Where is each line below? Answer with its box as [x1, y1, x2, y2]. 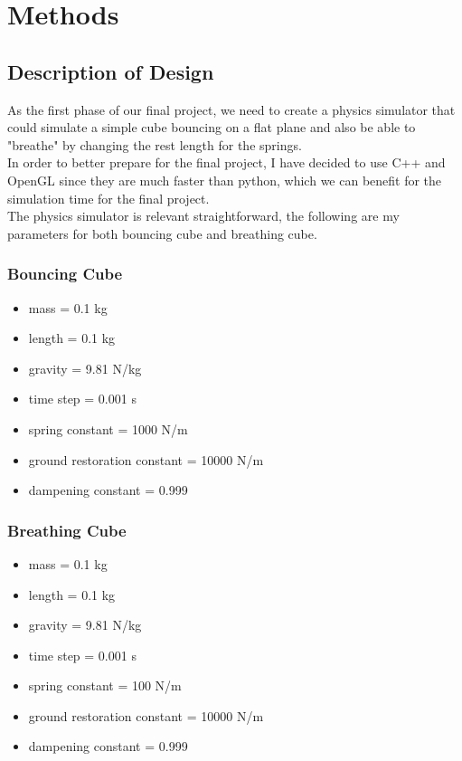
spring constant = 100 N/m [28, 676, 182, 695]
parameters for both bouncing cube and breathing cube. [7, 224, 317, 243]
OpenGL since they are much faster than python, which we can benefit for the [7, 170, 442, 189]
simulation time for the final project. [7, 188, 210, 207]
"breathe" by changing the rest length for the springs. [7, 135, 302, 154]
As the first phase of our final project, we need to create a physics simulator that [7, 100, 456, 119]
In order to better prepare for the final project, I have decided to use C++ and [7, 153, 446, 172]
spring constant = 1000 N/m [28, 419, 188, 438]
